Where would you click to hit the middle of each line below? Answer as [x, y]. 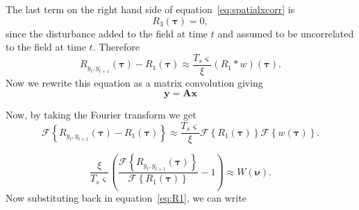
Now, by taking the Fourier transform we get [101, 115]
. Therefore [116, 47]
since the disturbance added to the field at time [107, 33]
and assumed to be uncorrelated [286, 33]
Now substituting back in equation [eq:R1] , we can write [126, 198]
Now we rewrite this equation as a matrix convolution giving [134, 82]
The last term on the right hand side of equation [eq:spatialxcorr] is [150, 9]
